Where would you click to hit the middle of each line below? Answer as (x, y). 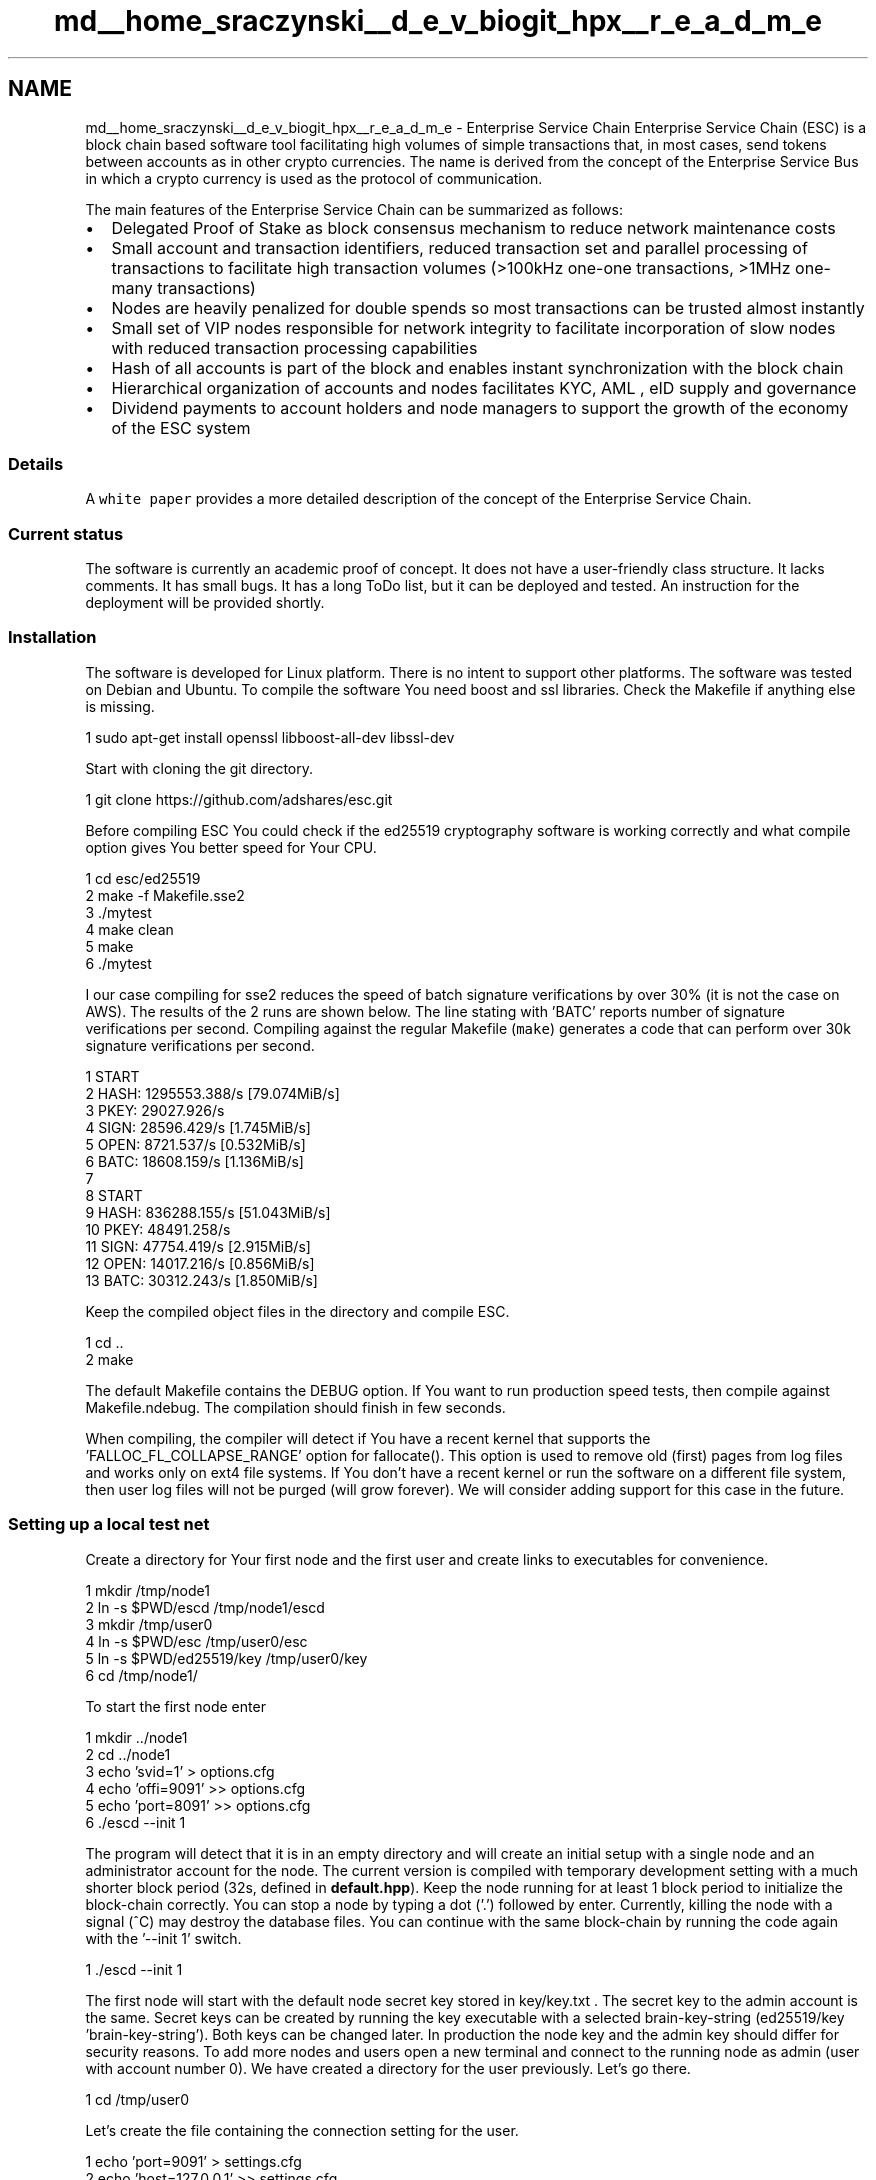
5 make (109, 946)
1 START (112, 1076)
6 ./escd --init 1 (135, 1822)
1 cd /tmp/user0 (137, 2099)
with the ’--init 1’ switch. (163, 1938)
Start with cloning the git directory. (199, 768)
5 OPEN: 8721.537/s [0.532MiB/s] (195, 1144)
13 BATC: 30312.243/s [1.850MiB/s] (201, 1280)
